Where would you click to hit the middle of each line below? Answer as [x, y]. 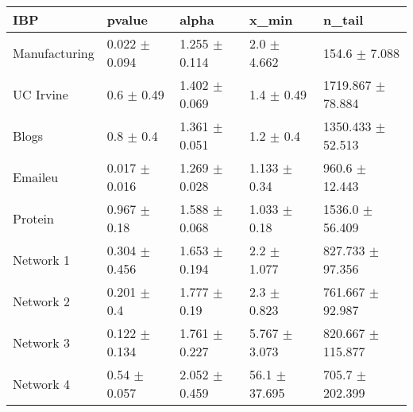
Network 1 [42, 259]
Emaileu [36, 177]
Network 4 [42, 383]
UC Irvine [41, 94]
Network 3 [42, 342]
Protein [33, 218]
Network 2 [42, 301]
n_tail [343, 19]
